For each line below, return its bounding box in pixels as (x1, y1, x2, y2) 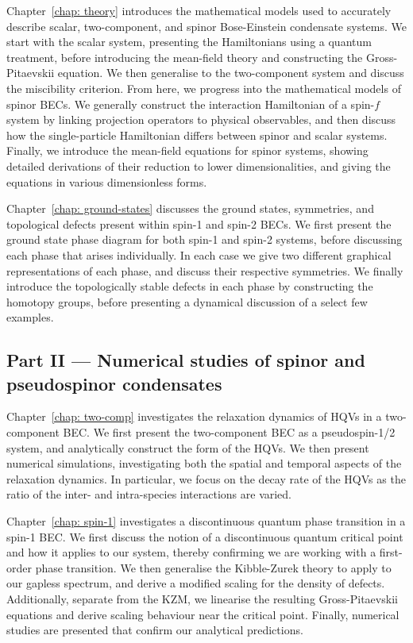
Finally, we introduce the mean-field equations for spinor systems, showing (6, 142, 369, 159)
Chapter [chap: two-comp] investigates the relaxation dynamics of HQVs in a (6, 408, 382, 425)
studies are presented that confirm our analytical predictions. (6, 622, 303, 638)
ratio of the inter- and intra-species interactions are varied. (6, 486, 292, 502)
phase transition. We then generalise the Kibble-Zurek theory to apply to (35, 559, 392, 576)
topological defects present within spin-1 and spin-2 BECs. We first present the (6, 215, 392, 232)
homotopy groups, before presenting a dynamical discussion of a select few (6, 293, 368, 310)
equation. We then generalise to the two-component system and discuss (57, 64, 404, 81)
